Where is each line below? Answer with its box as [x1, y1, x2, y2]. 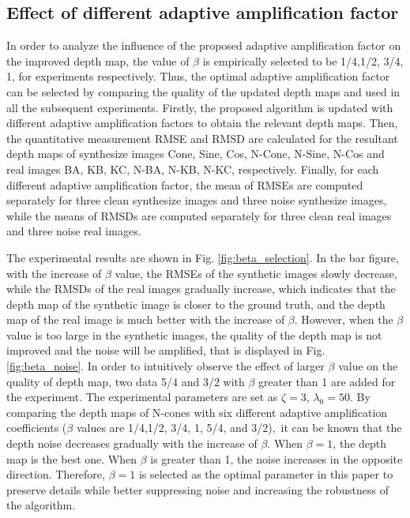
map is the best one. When [6, 450, 137, 467]
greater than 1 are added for [258, 373, 396, 389]
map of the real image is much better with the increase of [6, 311, 285, 328]
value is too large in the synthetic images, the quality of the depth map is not [6, 326, 382, 343]
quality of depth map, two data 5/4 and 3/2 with [6, 373, 245, 389]
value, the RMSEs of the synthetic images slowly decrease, [115, 265, 397, 281]
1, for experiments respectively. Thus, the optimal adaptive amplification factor [6, 68, 390, 84]
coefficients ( [6, 419, 67, 436]
